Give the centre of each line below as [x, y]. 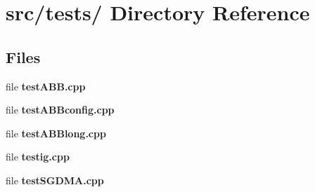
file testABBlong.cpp [56, 133]
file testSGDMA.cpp [55, 180]
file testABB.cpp [46, 86]
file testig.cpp [38, 157]
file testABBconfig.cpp [60, 110]
